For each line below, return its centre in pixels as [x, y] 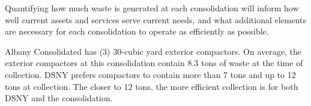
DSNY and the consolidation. [59, 98]
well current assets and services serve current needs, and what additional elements [156, 19]
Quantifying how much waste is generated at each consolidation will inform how [152, 8]
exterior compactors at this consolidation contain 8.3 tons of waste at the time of [154, 63]
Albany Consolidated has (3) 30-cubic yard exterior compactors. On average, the [153, 51]
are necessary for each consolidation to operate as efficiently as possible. [137, 31]
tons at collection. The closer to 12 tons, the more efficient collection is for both [152, 86]
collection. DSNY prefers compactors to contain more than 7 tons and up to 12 [150, 74]
